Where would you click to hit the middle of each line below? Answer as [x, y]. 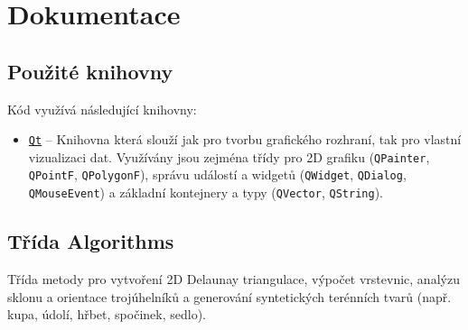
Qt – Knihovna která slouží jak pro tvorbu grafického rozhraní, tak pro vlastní [245, 139]
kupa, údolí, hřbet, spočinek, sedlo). [107, 314]
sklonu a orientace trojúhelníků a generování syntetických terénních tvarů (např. [229, 296]
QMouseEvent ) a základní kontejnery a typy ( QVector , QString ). [206, 192]
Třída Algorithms [91, 241]
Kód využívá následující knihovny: [102, 109]
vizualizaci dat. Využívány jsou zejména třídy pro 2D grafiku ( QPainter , [229, 156]
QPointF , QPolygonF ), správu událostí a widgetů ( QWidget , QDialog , [217, 174]
